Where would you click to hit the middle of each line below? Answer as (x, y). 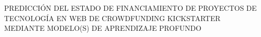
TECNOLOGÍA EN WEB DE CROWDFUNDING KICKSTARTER (112, 18)
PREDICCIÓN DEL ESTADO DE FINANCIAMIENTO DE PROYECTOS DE (130, 8)
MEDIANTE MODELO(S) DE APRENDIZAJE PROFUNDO (103, 28)
